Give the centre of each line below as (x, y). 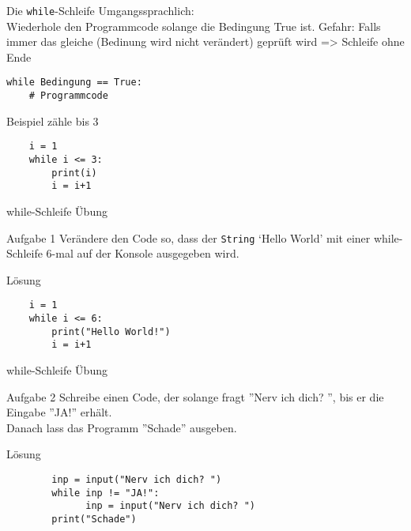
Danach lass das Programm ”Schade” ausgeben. (122, 427)
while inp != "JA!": (106, 493)
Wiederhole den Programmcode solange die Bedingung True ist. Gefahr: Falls (194, 26)
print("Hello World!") (111, 331)
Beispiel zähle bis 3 (53, 121)
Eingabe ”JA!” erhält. (59, 412)
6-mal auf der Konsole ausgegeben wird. (143, 253)
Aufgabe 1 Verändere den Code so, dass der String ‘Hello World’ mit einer (189, 237)
